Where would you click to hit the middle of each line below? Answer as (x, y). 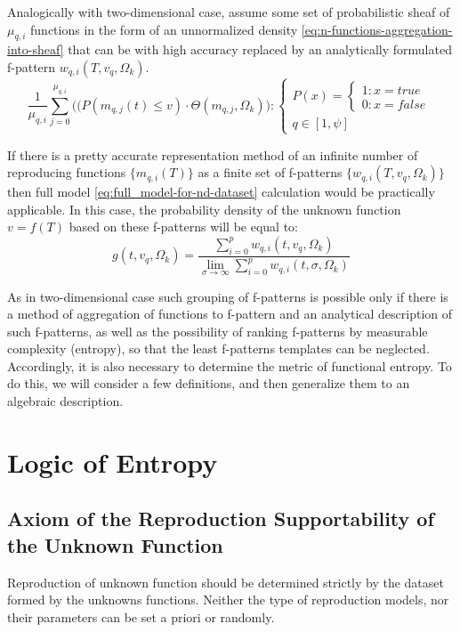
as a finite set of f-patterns (270, 172)
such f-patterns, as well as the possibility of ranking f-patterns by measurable (218, 331)
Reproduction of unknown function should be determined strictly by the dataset (226, 582)
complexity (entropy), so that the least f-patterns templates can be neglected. (218, 348)
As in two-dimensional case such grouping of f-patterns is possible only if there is (228, 296)
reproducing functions (67, 172)
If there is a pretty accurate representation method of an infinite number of (213, 154)
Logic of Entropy (113, 462)
